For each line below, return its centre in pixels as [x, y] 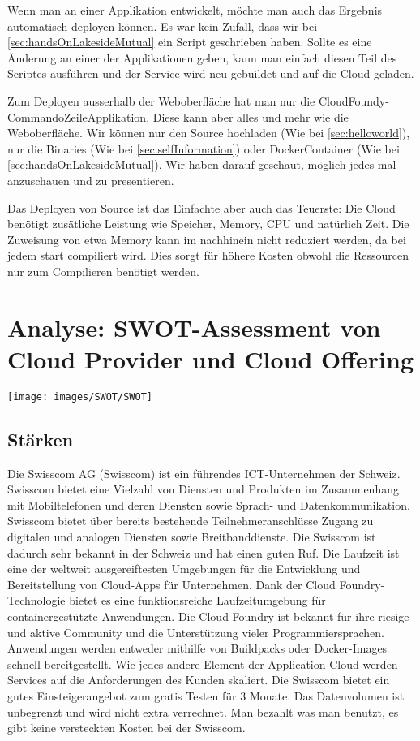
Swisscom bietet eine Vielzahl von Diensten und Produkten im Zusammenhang [203, 489]
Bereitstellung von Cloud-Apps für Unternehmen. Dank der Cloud [171, 584]
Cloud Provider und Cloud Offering [211, 358]
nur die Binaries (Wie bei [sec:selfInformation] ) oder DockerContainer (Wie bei [204, 148]
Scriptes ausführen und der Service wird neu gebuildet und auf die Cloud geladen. [211, 73]
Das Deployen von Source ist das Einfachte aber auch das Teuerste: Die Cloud [201, 207]
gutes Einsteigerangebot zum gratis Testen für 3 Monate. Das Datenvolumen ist [206, 695]
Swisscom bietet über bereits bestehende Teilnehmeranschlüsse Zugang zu [191, 521]
